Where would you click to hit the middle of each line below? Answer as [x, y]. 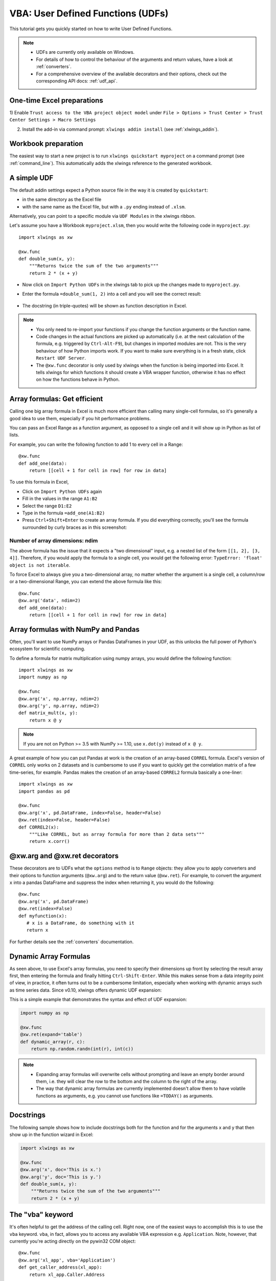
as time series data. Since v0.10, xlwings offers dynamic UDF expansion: [86, 990]
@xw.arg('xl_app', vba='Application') [67, 1260]
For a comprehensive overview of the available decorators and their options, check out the [131, 74]
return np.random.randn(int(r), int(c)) [82, 1049]
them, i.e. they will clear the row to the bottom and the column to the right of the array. [127, 1081]
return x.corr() [49, 841]
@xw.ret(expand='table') [51, 1035]
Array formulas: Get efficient [56, 399]
